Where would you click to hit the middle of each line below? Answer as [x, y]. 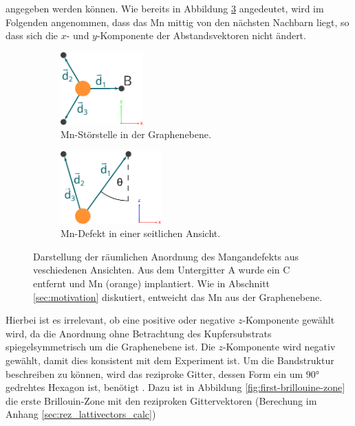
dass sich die [32, 35]
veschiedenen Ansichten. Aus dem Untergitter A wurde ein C [162, 270]
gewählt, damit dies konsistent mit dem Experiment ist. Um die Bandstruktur [170, 360]
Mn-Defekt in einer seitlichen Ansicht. [141, 233]
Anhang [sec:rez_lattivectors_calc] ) [81, 414]
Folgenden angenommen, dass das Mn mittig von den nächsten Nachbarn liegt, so [177, 22]
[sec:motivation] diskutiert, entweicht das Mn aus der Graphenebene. [178, 296]
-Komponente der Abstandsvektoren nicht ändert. [201, 35]
